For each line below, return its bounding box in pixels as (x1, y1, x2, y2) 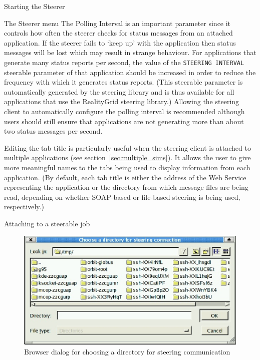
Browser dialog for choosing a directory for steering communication (24, 346, 230, 356)
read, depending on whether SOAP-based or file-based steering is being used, (4, 191, 240, 202)
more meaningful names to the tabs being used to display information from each (4, 162, 250, 172)
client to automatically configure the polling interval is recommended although (4, 106, 245, 116)
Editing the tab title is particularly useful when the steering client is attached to (4, 142, 251, 153)
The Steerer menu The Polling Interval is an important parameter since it (4, 18, 231, 28)
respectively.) (4, 201, 44, 212)
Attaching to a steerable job (4, 218, 90, 228)
